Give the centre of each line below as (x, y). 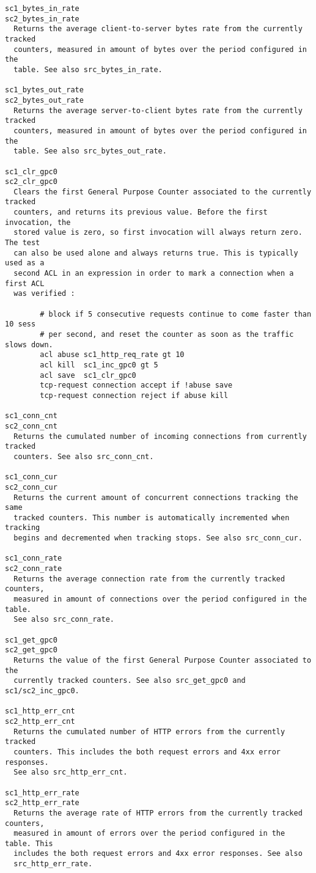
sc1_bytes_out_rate (44, 90)
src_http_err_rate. (53, 864)
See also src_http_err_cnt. (71, 772)
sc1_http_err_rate (42, 793)
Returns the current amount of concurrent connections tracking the (156, 497)
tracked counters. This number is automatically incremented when (152, 518)
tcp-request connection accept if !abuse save (136, 385)
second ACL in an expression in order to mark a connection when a (154, 274)
